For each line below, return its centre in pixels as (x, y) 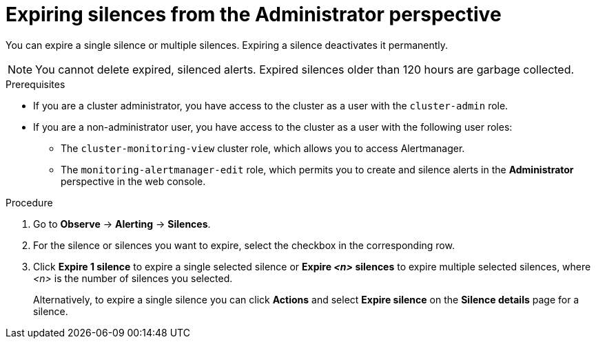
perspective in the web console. (133, 181)
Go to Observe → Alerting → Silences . (122, 224)
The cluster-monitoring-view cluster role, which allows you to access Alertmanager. (263, 148)
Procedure (29, 202)
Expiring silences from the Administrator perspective (254, 14)
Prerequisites (35, 84)
